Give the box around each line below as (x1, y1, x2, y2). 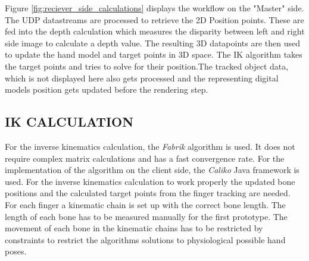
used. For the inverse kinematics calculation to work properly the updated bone (5, 175, 295, 187)
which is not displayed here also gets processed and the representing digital (5, 71, 279, 84)
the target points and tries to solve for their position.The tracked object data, (5, 59, 289, 72)
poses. (5, 245, 27, 257)
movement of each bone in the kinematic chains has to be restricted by (5, 222, 263, 234)
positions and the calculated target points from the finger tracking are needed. (5, 187, 291, 199)
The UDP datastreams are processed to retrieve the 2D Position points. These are (5, 13, 304, 26)
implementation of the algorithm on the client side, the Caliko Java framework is (5, 163, 299, 176)
